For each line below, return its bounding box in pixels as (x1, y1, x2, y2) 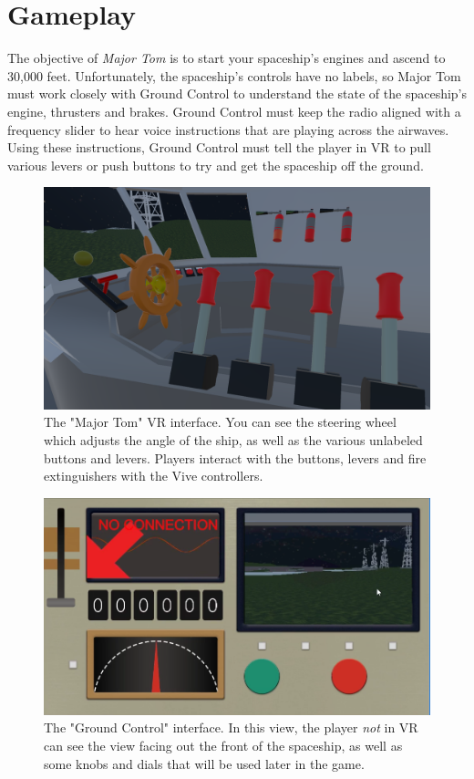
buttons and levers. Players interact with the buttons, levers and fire (44, 448, 427, 467)
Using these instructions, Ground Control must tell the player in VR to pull (7, 138, 431, 157)
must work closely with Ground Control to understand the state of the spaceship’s (7, 84, 468, 103)
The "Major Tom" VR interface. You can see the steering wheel (44, 412, 397, 431)
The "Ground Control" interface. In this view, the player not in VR (44, 718, 418, 737)
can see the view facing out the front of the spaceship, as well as (44, 735, 403, 754)
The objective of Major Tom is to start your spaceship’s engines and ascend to (7, 48, 446, 68)
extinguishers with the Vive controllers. (44, 466, 263, 485)
